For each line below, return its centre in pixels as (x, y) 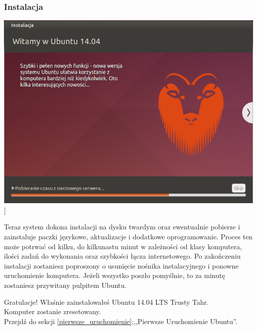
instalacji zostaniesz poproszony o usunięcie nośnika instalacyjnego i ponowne (121, 265)
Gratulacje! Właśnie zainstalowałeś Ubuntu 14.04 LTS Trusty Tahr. (107, 302)
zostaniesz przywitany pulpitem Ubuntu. (65, 285)
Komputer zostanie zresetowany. (53, 311)
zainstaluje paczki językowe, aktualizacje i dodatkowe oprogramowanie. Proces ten (128, 236)
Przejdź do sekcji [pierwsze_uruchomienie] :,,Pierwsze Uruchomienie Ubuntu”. (121, 321)
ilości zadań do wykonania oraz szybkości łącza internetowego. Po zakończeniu (122, 256)
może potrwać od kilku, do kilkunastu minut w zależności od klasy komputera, (123, 246)
